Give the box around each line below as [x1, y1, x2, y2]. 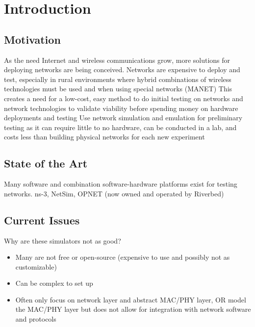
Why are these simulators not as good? [4, 235, 121, 245]
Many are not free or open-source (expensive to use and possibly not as [15, 252, 230, 262]
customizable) [15, 261, 57, 272]
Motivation [4, 31, 61, 47]
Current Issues [4, 212, 80, 227]
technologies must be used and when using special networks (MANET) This [4, 83, 232, 94]
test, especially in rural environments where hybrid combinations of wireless [4, 74, 231, 84]
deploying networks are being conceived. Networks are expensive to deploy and [4, 64, 240, 75]
